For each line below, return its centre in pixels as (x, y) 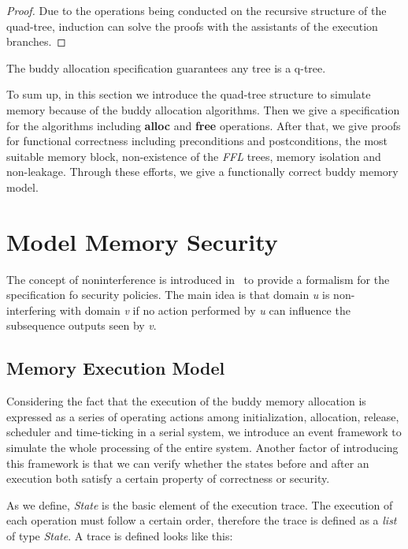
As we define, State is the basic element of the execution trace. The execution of (200, 504)
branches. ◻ (36, 41)
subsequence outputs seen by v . (82, 325)
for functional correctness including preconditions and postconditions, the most (197, 141)
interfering (32, 310)
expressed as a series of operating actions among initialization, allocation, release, (203, 416)
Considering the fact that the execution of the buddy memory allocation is (186, 401)
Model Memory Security (142, 241)
